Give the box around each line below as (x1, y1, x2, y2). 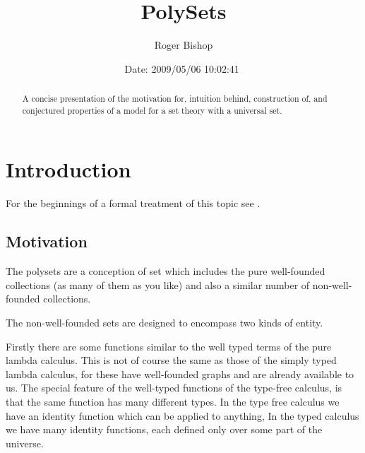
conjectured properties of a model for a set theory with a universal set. (22, 104, 282, 116)
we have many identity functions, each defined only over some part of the (6, 422, 323, 437)
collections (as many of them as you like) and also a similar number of (6, 277, 310, 292)
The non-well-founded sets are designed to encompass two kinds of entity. (6, 314, 323, 329)
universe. (6, 435, 44, 450)
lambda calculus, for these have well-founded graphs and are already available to (6, 366, 354, 381)
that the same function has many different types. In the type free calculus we (6, 394, 340, 408)
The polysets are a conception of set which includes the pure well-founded (6, 264, 325, 278)
